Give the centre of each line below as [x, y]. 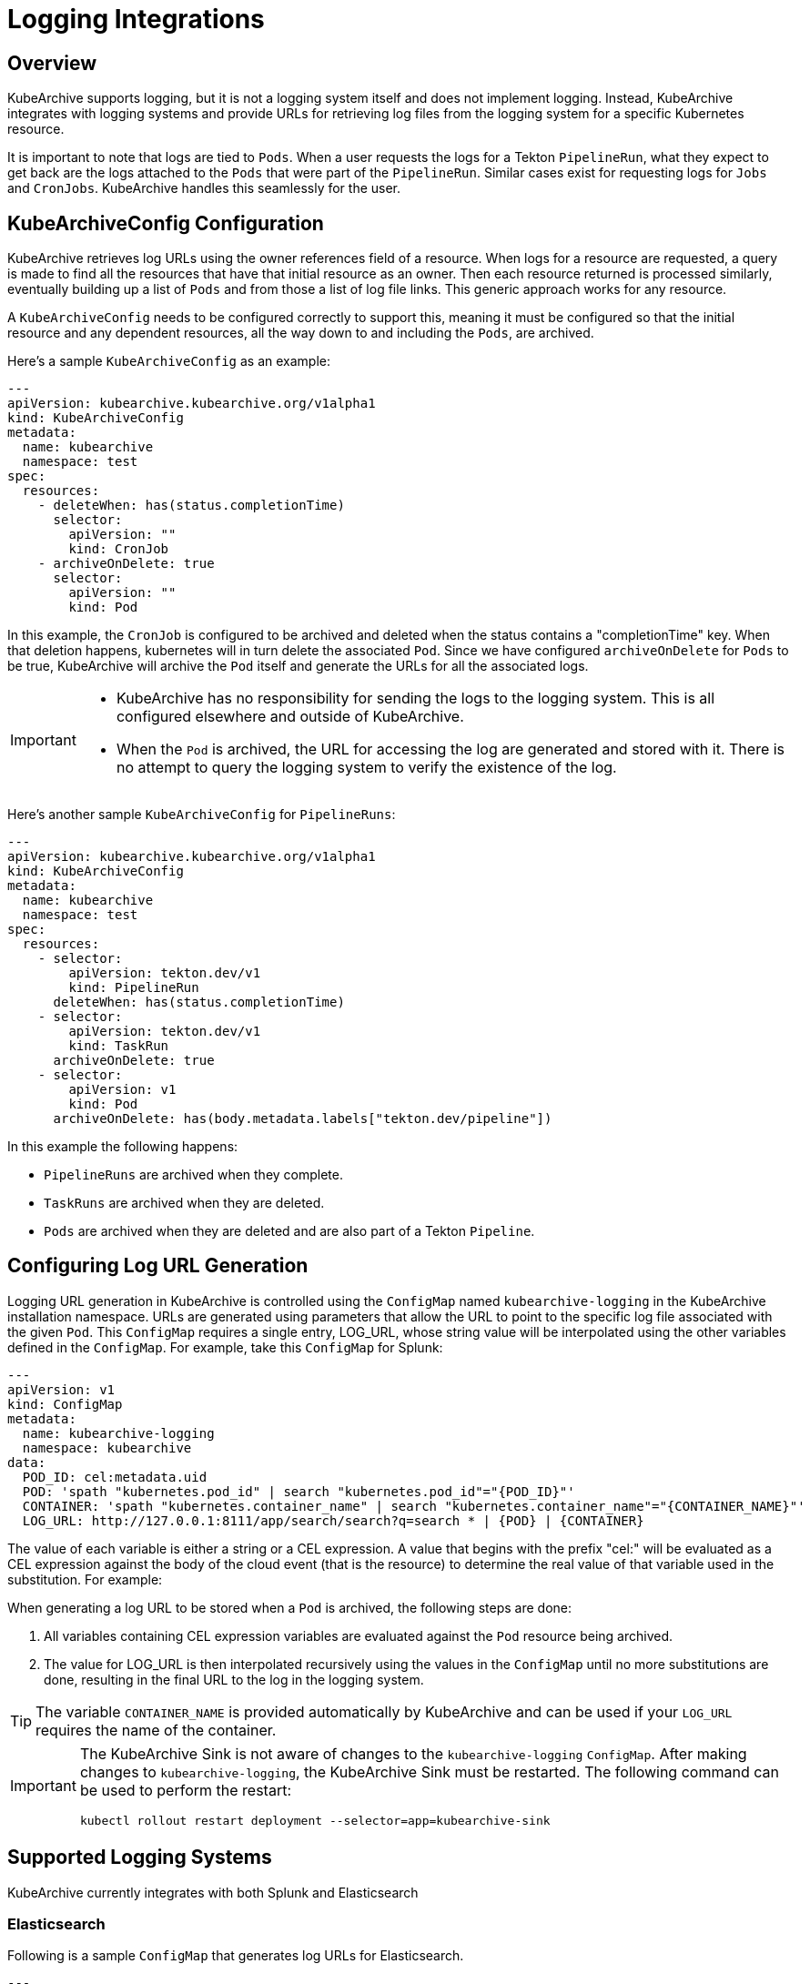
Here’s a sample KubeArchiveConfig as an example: [169, 361]
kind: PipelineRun [134, 988]
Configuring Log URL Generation [158, 1266]
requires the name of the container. [156, 1730]
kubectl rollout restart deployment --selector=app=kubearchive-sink [315, 1820]
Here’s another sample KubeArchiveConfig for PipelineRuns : [202, 815]
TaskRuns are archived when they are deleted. [184, 1203]
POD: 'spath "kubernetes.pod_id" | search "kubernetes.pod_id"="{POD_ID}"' [299, 1491]
